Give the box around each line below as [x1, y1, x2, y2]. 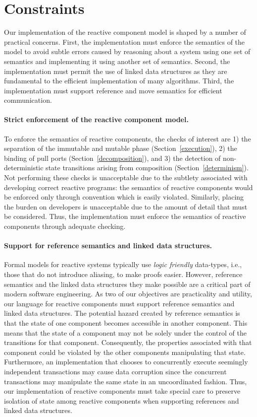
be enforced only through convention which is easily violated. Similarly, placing [4, 192, 244, 202]
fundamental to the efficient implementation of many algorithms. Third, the [4, 75, 234, 86]
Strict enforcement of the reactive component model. [4, 114, 189, 125]
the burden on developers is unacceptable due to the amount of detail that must [4, 201, 248, 211]
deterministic [4, 162, 44, 173]
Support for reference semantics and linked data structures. [4, 240, 212, 251]
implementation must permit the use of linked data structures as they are [4, 66, 227, 76]
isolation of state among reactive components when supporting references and [4, 395, 239, 406]
